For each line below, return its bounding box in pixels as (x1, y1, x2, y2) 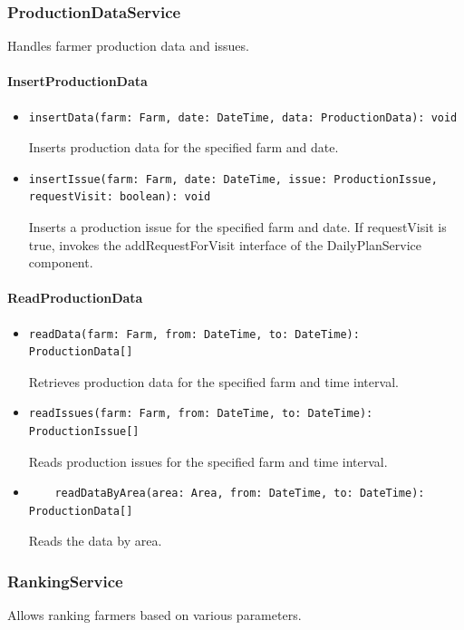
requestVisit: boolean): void (28, 190, 211, 204)
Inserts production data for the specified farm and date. (28, 138, 339, 157)
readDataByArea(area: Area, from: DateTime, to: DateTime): (54, 487, 425, 500)
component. (28, 253, 93, 272)
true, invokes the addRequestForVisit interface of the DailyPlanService (28, 235, 422, 254)
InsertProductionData (7, 72, 148, 91)
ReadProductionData (7, 288, 143, 307)
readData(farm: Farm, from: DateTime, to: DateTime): (28, 327, 360, 341)
